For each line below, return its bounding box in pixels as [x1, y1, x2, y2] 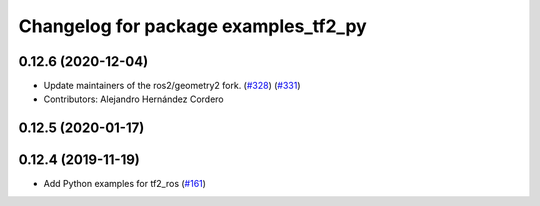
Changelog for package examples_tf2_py [18, 15, 367, 37]
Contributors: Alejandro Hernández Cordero [43, 93, 224, 105]
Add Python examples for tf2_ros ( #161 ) [43, 178, 207, 190]
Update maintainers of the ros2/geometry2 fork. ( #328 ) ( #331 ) [43, 80, 301, 92]
